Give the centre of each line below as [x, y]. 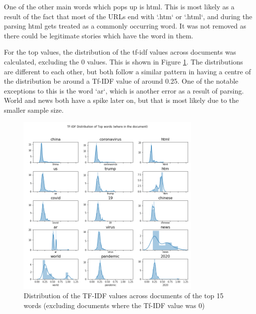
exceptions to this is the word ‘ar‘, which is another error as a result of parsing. [124, 90]
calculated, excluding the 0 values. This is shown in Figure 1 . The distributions [124, 61]
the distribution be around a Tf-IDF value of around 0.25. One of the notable [121, 81]
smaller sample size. [34, 110]
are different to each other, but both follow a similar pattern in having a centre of [128, 71]
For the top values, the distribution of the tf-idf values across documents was [120, 52]
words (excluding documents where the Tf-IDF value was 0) [114, 305]
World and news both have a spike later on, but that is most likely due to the [121, 100]
